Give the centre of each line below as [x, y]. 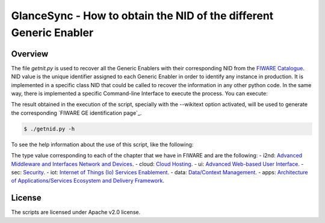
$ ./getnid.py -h [49, 129]
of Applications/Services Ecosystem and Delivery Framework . [88, 181]
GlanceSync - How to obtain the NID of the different [142, 16]
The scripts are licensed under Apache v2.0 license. [76, 212]
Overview [30, 54]
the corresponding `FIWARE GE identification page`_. [76, 113]
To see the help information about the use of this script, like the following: [102, 144]
